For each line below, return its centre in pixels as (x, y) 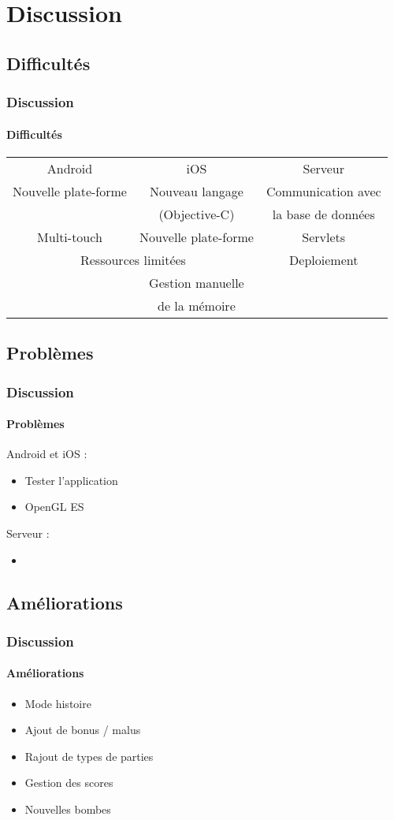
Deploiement (324, 259)
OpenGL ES (54, 507)
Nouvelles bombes (68, 809)
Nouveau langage (197, 191)
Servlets (324, 237)
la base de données (323, 214)
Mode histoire (58, 703)
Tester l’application (71, 480)
